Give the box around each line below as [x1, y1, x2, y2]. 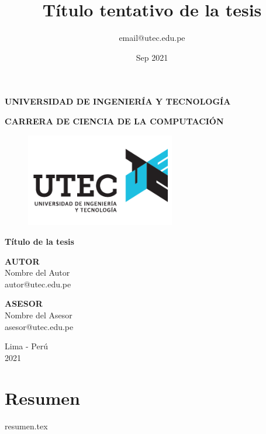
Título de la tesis [5, 235, 74, 248]
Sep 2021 [136, 51, 168, 63]
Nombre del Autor [5, 266, 70, 279]
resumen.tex [5, 419, 48, 432]
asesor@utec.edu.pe [5, 320, 74, 332]
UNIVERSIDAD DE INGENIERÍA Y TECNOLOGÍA [5, 95, 231, 107]
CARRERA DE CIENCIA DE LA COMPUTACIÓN [5, 114, 224, 127]
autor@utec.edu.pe [5, 277, 71, 290]
